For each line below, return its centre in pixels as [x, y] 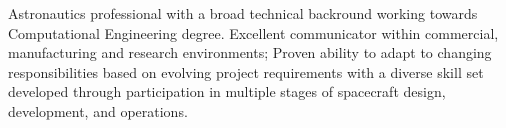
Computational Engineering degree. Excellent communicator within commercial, [253, 32]
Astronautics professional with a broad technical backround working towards [243, 13]
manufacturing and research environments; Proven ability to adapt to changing [250, 52]
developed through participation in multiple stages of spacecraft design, [227, 91]
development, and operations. [98, 110]
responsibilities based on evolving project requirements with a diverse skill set [246, 71]
